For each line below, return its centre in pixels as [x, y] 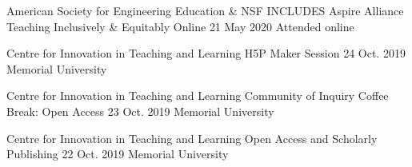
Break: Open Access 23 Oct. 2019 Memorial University [140, 111]
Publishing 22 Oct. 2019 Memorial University [118, 154]
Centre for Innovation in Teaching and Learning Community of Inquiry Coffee [198, 95]
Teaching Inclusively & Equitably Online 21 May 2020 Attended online [180, 26]
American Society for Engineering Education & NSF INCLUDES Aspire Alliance [205, 10]
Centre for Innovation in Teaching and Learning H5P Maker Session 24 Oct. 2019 [206, 53]
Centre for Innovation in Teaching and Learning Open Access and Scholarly [192, 138]
